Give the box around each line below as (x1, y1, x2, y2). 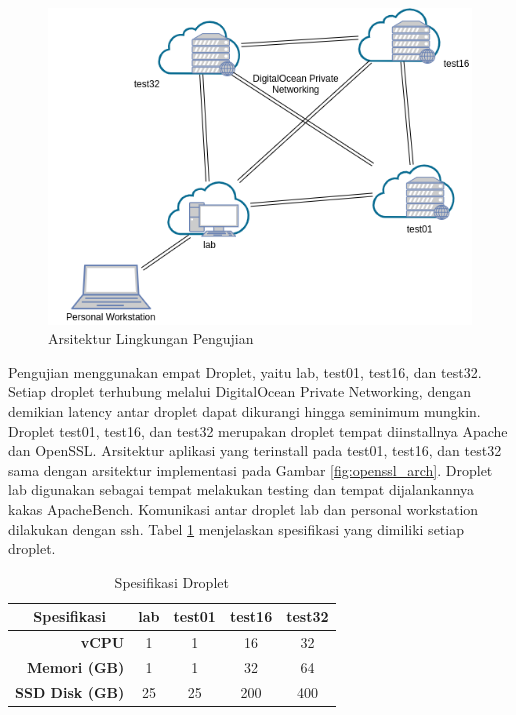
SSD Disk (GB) (15, 681, 125, 702)
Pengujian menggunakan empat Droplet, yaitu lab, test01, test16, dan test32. (8, 361, 482, 382)
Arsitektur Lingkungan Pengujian (48, 328, 254, 349)
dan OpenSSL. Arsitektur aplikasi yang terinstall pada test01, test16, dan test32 (8, 440, 502, 461)
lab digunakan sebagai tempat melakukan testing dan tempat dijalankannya (8, 479, 475, 500)
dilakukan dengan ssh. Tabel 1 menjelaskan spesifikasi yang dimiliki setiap (8, 518, 464, 539)
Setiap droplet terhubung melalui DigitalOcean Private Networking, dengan (8, 381, 471, 402)
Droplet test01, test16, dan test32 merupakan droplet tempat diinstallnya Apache (8, 420, 508, 441)
